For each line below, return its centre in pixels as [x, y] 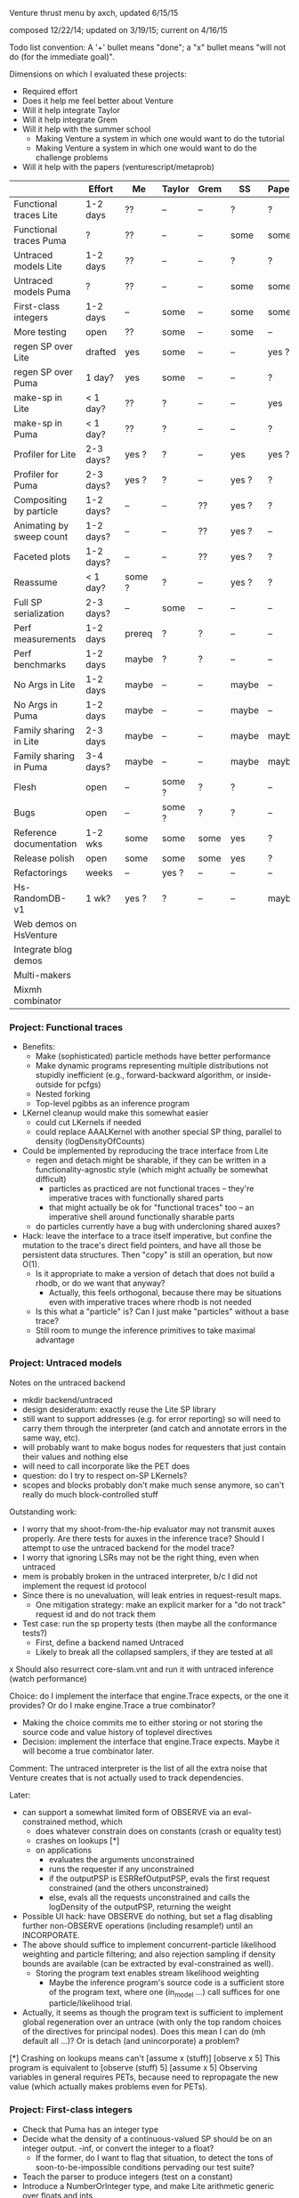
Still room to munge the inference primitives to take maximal [145, 1331]
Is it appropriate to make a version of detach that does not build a [155, 1274]
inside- [259, 1075]
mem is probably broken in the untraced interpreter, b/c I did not [140, 1576]
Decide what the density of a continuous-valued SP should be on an [147, 2138]
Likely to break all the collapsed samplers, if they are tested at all [154, 1651]
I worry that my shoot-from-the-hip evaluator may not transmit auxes [149, 1529]
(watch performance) [48, 1678]
